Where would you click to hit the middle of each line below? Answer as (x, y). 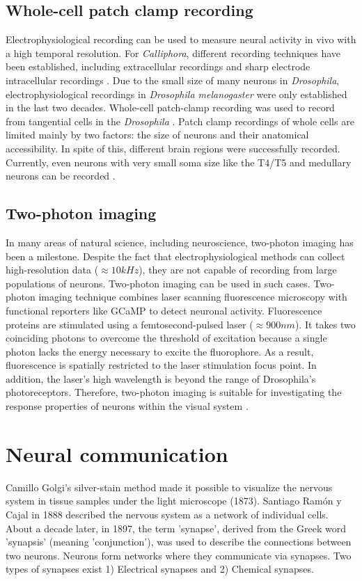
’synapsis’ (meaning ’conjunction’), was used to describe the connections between (179, 542)
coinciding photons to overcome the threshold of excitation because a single (166, 338)
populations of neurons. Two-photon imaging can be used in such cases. (158, 283)
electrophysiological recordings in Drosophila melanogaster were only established (176, 94)
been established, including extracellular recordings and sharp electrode (158, 66)
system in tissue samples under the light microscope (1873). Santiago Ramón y (174, 501)
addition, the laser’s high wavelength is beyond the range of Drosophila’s (161, 378)
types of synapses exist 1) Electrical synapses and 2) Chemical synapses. (160, 569)
